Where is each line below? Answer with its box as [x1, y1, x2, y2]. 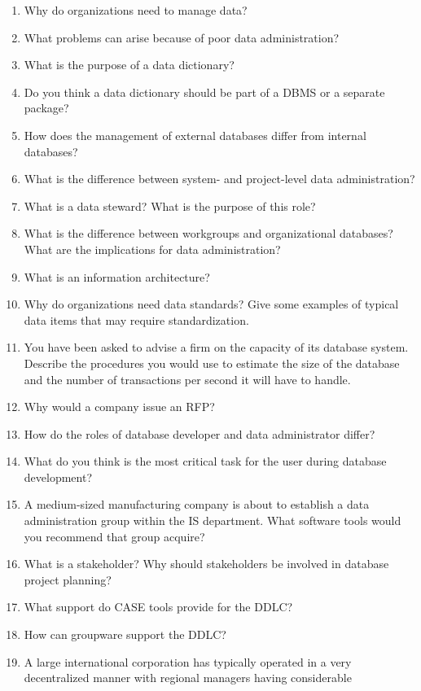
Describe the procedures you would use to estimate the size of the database [24, 354, 400, 371]
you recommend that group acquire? [24, 527, 205, 544]
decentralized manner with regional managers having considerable [24, 669, 352, 686]
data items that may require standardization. [24, 311, 249, 328]
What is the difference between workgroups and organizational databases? [24, 225, 393, 242]
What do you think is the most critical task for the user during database [24, 453, 387, 470]
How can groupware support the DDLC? [24, 626, 226, 643]
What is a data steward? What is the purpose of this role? [24, 197, 316, 214]
